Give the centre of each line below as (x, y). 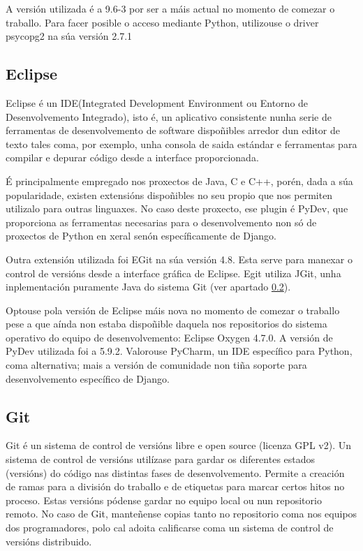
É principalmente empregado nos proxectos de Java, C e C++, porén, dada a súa (179, 181)
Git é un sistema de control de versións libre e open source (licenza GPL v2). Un (178, 445)
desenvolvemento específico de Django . (88, 378)
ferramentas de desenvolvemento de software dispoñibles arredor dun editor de (173, 130)
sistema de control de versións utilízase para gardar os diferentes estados (161, 459)
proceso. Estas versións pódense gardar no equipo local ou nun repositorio (164, 500)
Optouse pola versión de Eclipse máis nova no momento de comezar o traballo (173, 310)
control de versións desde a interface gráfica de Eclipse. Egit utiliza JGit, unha (173, 273)
